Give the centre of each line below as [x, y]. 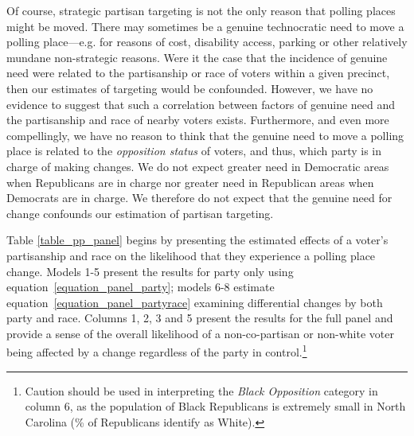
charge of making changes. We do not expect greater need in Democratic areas [198, 166]
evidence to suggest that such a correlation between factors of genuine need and [201, 104]
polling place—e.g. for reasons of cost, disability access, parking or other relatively [207, 42]
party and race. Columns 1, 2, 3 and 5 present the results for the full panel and [200, 318]
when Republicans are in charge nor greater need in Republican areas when [190, 182]
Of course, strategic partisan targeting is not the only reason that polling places [201, 10]
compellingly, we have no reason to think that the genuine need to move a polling [205, 135]
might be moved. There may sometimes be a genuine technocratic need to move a [205, 26]
